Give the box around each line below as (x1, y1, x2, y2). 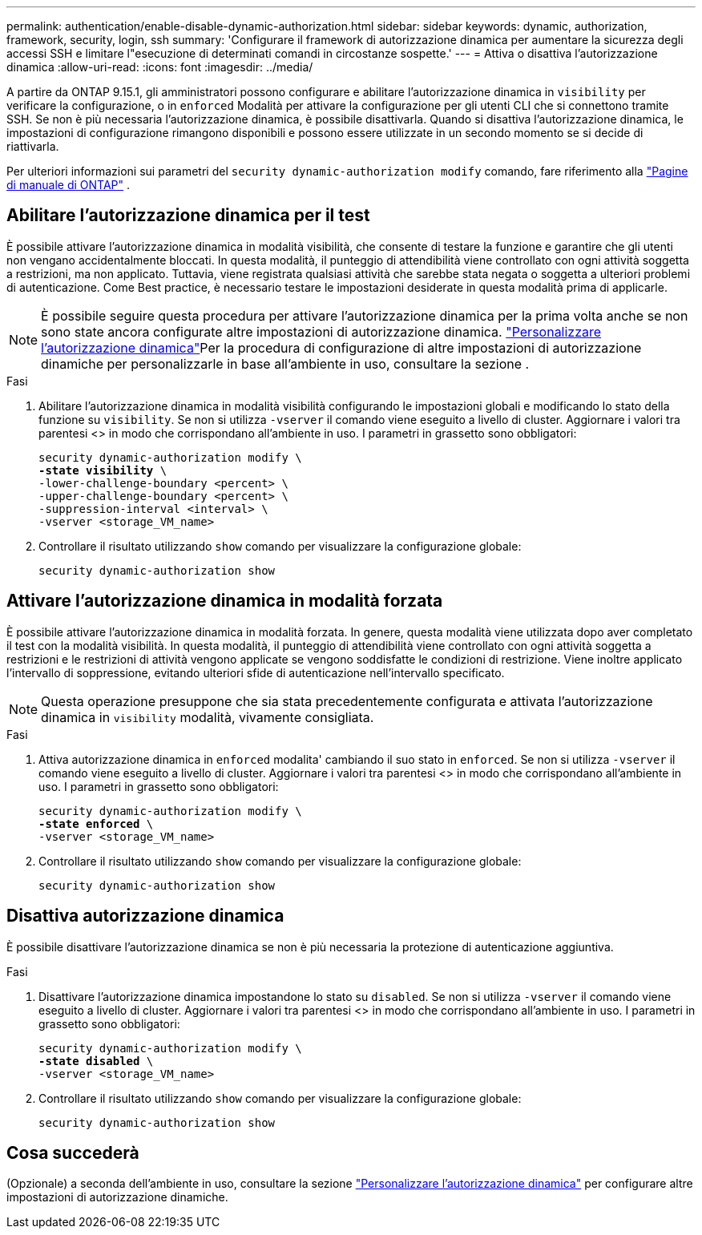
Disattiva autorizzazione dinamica (6, 906, 284, 926)
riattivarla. (6, 139, 59, 153)
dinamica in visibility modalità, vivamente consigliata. (41, 708, 374, 725)
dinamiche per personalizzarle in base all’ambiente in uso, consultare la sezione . (41, 355, 530, 372)
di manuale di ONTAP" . (6, 178, 131, 192)
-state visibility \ (38, 463, 167, 477)
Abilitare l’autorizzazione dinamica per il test (6, 205, 370, 226)
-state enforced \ (38, 817, 154, 830)
